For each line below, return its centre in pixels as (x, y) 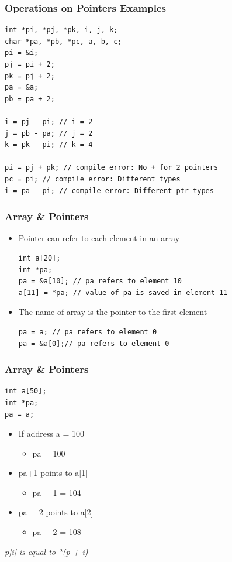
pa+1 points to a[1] (53, 473)
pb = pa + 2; (30, 99)
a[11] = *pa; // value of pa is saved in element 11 (123, 292)
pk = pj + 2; (30, 76)
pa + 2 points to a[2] (56, 512)
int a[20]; (39, 258)
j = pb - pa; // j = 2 (49, 133)
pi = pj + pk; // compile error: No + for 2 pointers (112, 168)
